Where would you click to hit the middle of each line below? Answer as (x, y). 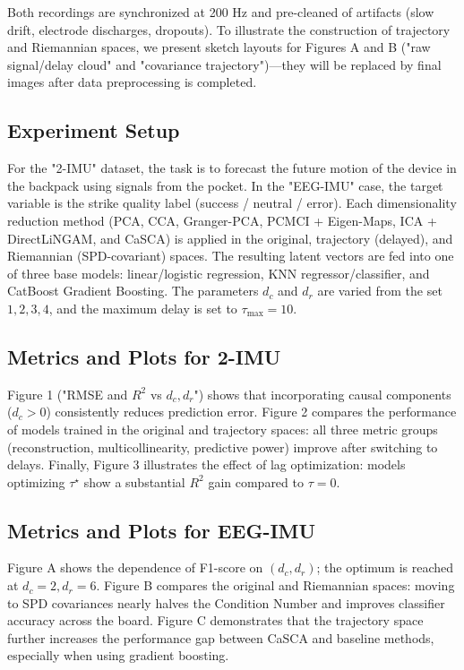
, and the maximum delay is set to (143, 308)
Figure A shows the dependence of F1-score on (135, 567)
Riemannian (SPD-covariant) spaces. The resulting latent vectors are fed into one (231, 256)
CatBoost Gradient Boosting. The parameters (133, 291)
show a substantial (134, 481)
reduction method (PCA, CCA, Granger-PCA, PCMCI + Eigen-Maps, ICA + (222, 220)
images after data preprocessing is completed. (132, 82)
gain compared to (256, 481)
